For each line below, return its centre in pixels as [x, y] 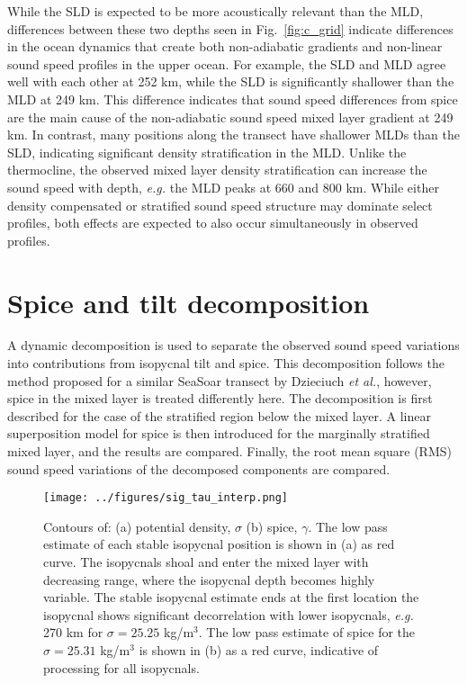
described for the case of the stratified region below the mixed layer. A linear [220, 415]
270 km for [73, 632]
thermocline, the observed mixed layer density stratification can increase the [217, 170]
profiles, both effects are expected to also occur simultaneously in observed [213, 223]
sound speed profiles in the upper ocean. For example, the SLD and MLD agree [227, 63]
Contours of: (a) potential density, [137, 526]
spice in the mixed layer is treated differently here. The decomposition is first [220, 398]
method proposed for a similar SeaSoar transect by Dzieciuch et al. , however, [220, 380]
